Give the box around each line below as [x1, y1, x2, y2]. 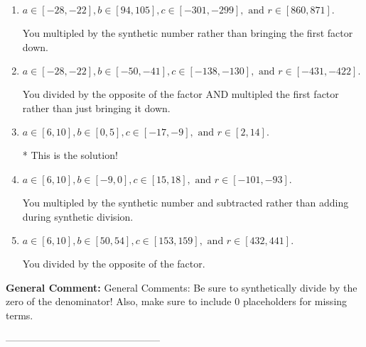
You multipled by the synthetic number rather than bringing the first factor [22, 26, 353, 40]
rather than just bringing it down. [22, 100, 171, 115]
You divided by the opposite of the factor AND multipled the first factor [22, 87, 339, 101]
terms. [6, 307, 33, 322]
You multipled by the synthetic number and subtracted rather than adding [22, 194, 349, 209]
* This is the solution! [22, 148, 118, 163]
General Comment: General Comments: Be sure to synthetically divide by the [6, 280, 357, 294]
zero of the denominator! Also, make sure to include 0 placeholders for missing [6, 294, 348, 309]
